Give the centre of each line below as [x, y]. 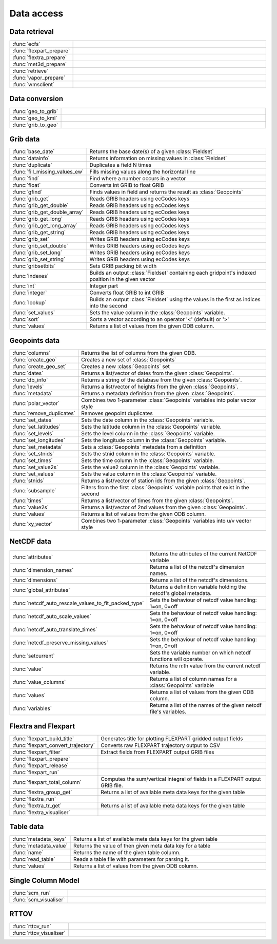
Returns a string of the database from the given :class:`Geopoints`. [162, 380]
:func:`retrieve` [31, 71]
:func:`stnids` [28, 480]
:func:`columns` [32, 353]
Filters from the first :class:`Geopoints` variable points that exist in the [165, 487]
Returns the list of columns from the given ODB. [139, 353]
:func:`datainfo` [31, 158]
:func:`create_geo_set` [39, 366]
